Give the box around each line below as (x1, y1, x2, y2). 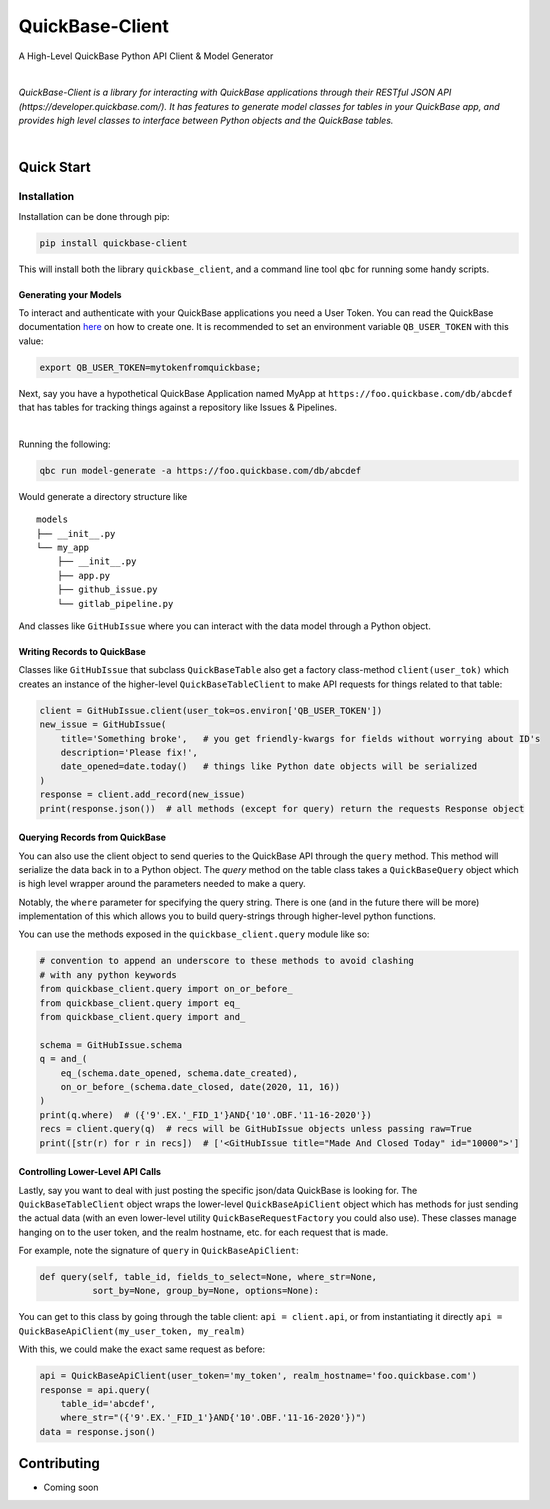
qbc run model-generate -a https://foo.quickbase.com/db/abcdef (39, 465, 362, 476)
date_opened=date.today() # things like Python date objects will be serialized (60, 761, 478, 772)
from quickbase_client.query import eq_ (39, 997, 240, 1009)
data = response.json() (39, 1426, 157, 1437)
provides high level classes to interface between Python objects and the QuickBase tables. (18, 115, 394, 127)
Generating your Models (18, 288, 122, 300)
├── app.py (56, 570, 111, 581)
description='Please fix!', (60, 746, 199, 758)
